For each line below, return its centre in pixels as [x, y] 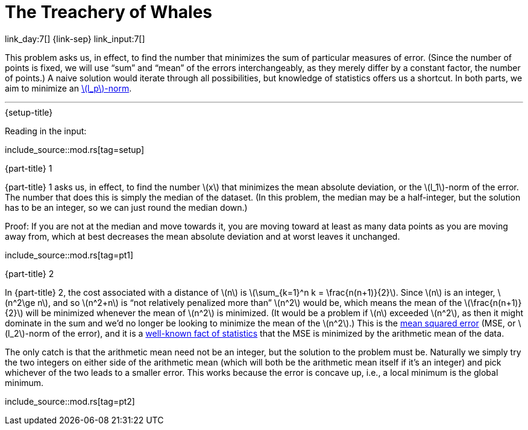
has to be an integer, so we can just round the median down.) [126, 207]
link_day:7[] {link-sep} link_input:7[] [75, 39]
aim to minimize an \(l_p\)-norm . [68, 88]
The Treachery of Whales [109, 12]
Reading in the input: [46, 131]
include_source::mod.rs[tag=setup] [75, 149]
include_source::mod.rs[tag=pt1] [69, 255]
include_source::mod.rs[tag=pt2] [70, 401]
